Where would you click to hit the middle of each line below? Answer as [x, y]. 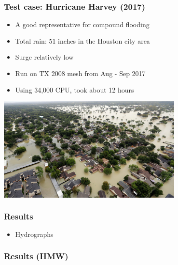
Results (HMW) [36, 256]
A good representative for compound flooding [82, 24]
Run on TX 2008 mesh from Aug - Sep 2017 [80, 73]
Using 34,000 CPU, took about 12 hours [75, 89]
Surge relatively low [44, 57]
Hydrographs [34, 234]
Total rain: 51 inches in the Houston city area [82, 40]
